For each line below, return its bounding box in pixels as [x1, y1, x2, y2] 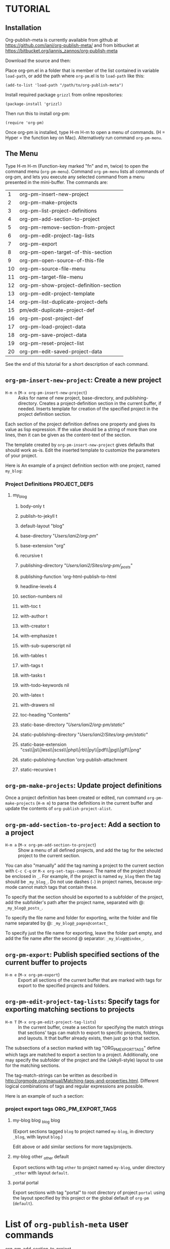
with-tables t [20, 652, 47, 658]
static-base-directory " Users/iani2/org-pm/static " [20, 722, 125, 728]
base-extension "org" [20, 542, 66, 548]
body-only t [20, 503, 45, 509]
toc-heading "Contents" [20, 711, 71, 717]
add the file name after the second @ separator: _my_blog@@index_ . [5, 936, 145, 942]
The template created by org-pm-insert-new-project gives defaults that [5, 441, 155, 447]
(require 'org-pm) [5, 120, 44, 125]
